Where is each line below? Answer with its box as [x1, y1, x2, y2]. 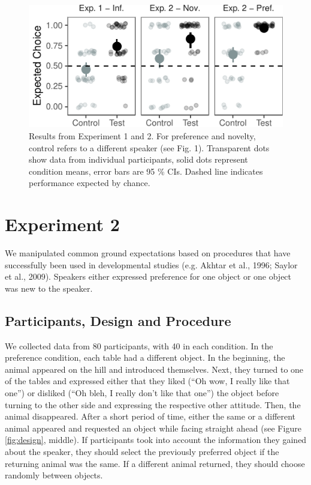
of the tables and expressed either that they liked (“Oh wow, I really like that [5, 375, 290, 387]
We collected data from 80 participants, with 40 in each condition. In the [5, 339, 273, 352]
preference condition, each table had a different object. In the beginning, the [5, 351, 285, 364]
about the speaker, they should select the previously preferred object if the [5, 445, 279, 457]
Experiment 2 [5, 212, 120, 236]
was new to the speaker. [5, 282, 93, 294]
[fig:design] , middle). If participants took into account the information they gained [5, 433, 307, 446]
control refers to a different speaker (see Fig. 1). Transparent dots [29, 141, 270, 154]
